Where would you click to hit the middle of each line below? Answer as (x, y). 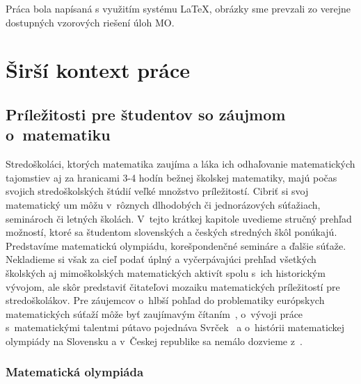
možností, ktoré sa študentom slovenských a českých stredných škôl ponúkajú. (171, 232)
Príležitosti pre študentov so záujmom (146, 114)
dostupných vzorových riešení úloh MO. (90, 22)
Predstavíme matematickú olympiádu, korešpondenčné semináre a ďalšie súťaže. (176, 245)
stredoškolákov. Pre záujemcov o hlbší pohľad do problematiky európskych (165, 300)
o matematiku (58, 135)
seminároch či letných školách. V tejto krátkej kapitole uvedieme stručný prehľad (179, 218)
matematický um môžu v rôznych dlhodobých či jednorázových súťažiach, (163, 204)
